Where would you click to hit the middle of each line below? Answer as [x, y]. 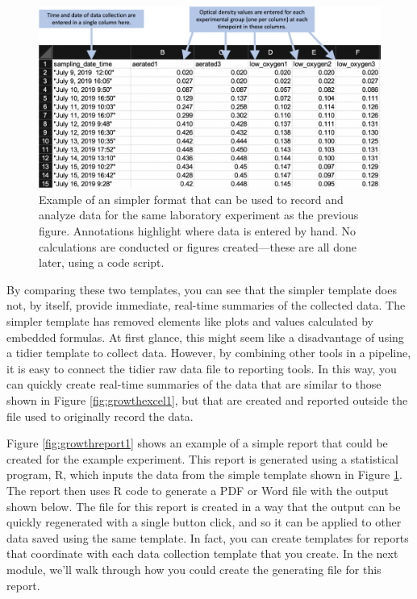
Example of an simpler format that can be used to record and [191, 199]
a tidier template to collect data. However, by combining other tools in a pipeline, [209, 353]
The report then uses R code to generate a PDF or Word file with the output [198, 490]
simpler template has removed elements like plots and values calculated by [190, 321]
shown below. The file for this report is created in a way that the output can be [204, 506]
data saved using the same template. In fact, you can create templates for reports [208, 537]
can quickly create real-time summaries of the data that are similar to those [194, 384]
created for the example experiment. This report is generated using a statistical [202, 458]
